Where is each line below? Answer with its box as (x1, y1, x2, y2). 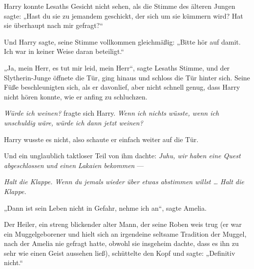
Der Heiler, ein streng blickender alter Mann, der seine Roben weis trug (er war (4, 219, 242, 229)
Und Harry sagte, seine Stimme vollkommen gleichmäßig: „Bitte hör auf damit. (4, 36, 241, 47)
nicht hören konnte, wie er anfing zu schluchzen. (4, 91, 148, 101)
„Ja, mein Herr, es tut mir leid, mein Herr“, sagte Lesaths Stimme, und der (4, 62, 230, 73)
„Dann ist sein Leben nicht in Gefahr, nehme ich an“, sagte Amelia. (4, 202, 207, 213)
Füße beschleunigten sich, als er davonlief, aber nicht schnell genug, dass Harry (4, 82, 240, 92)
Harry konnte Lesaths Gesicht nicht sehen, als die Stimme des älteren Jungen (4, 1, 235, 11)
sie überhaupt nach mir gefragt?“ (4, 20, 103, 30)
